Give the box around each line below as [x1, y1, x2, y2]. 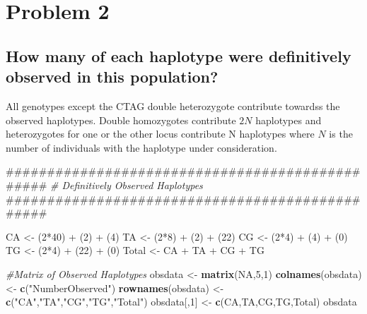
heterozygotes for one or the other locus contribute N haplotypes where [6, 126, 315, 141]
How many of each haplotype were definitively [6, 44, 351, 66]
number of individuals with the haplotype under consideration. [6, 140, 277, 155]
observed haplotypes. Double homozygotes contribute [6, 112, 236, 127]
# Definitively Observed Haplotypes [49, 177, 203, 192]
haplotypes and [255, 112, 322, 127]
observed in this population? [6, 66, 219, 87]
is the [329, 126, 353, 141]
